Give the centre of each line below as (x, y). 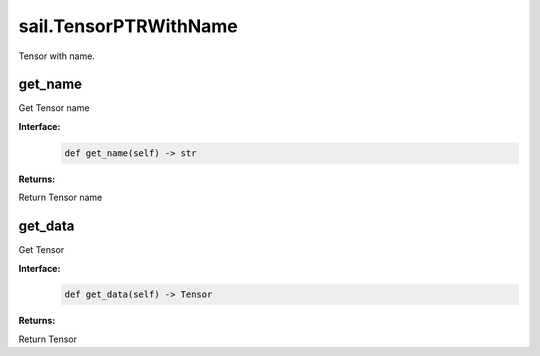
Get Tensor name (54, 108)
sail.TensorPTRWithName (128, 26)
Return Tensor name (60, 197)
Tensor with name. (56, 56)
